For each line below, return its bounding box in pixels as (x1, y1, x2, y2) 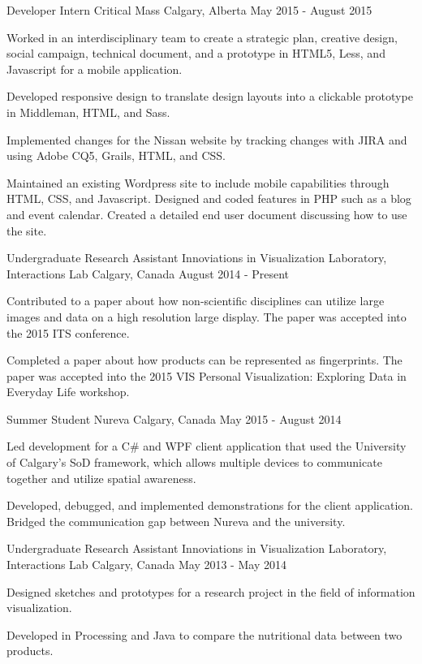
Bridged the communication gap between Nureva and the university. (6, 512, 346, 529)
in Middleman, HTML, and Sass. (6, 103, 170, 120)
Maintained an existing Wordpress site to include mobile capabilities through (6, 174, 390, 191)
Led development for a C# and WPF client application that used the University (6, 438, 407, 455)
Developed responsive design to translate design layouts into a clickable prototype (6, 88, 413, 105)
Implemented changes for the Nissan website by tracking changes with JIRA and (6, 131, 407, 148)
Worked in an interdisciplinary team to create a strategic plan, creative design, (6, 28, 398, 45)
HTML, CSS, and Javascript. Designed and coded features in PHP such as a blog (6, 190, 411, 207)
